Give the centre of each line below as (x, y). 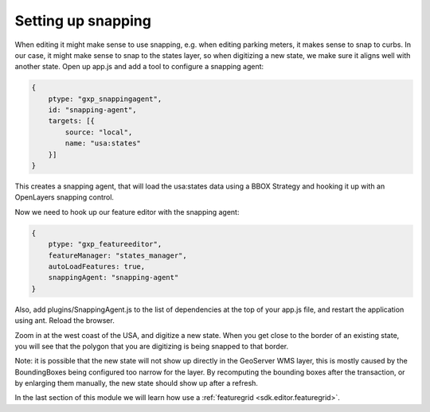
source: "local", (99, 132)
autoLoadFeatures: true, (97, 266)
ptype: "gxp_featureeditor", (105, 244)
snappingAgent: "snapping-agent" (113, 278)
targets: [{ (72, 121)
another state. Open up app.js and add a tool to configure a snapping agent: (139, 67)
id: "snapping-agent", (92, 110)
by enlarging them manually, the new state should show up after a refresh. (137, 383)
